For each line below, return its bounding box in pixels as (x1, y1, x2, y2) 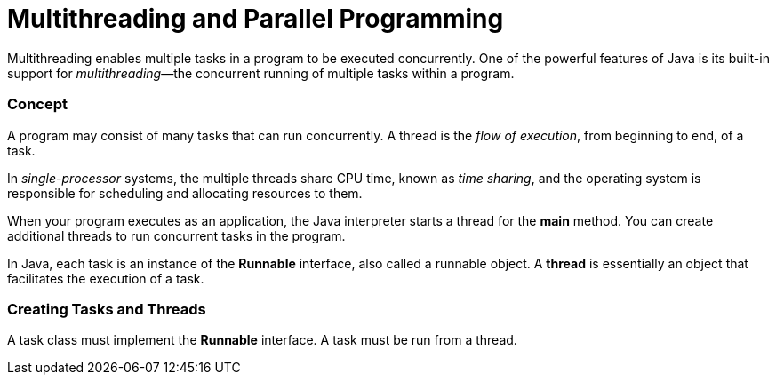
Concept (7, 95, 68, 114)
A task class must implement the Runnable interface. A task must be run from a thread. (7, 332, 517, 348)
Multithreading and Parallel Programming (7, 4, 504, 34)
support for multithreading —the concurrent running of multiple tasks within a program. (7, 65, 515, 81)
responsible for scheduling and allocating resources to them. (7, 185, 363, 201)
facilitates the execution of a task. (7, 270, 204, 286)
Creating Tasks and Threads (7, 299, 206, 318)
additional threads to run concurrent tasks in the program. (7, 227, 346, 243)
